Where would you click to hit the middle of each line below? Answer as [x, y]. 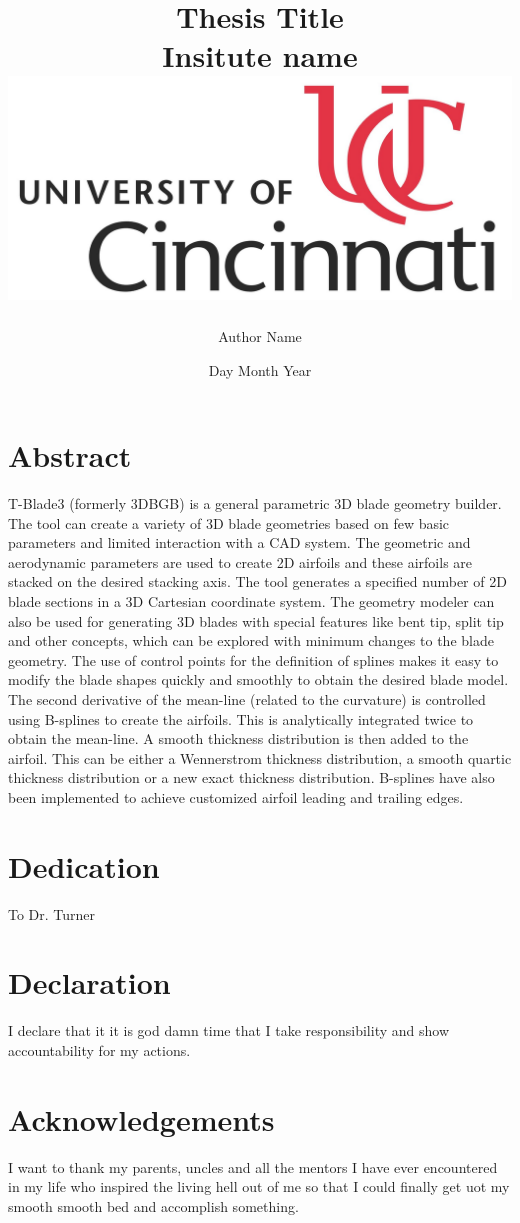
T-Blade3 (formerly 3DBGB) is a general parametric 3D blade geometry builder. [255, 503]
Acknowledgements [141, 1118]
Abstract [70, 455]
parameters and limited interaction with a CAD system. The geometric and [239, 542]
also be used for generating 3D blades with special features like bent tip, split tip [256, 620]
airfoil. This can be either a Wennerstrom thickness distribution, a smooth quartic [260, 757]
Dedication [84, 865]
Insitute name [260, 55]
